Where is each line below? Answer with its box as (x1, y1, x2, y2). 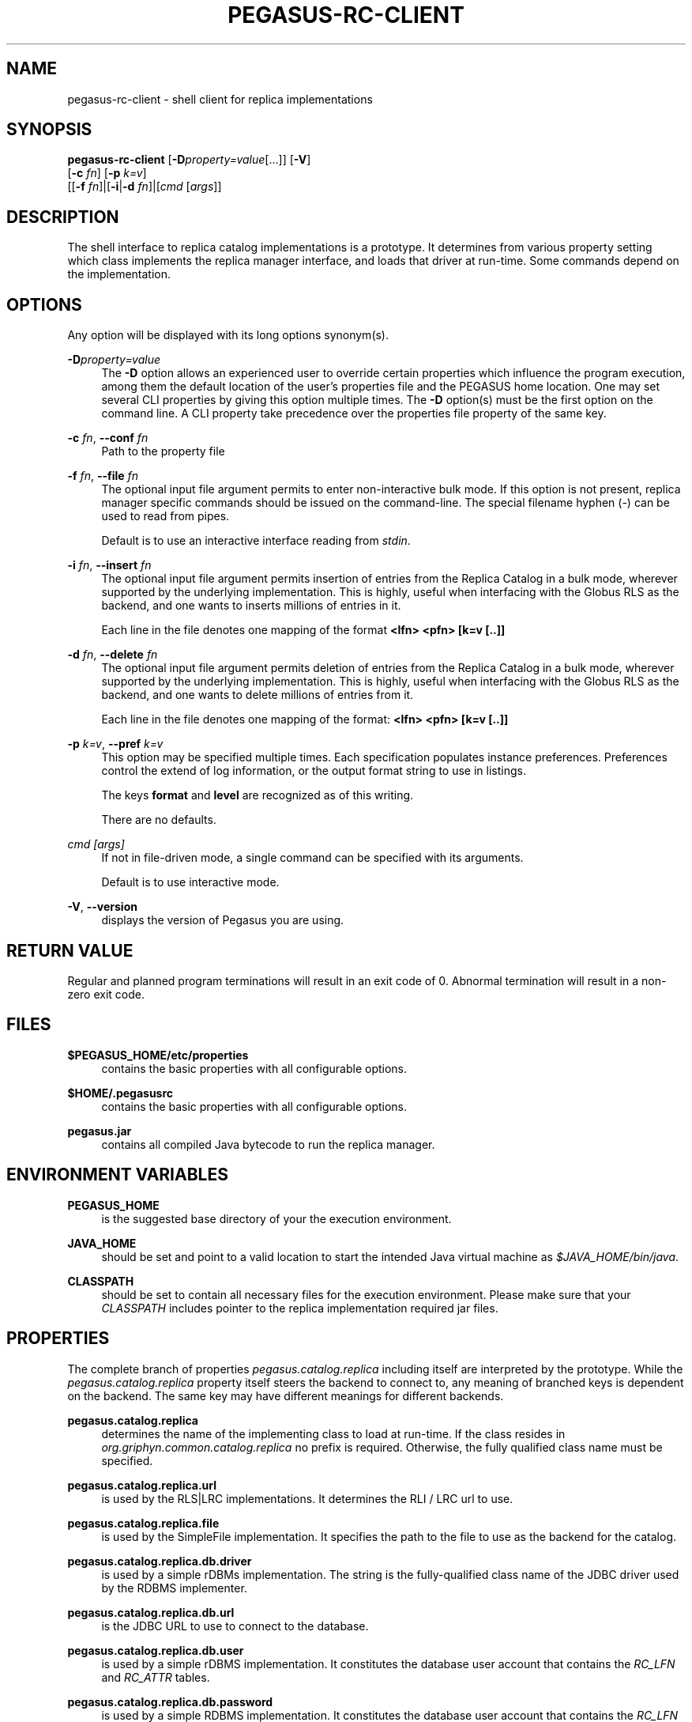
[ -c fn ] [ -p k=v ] (67, 166, 147, 180)
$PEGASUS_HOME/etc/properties (67, 1048, 249, 1062)
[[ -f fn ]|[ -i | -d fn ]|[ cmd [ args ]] (67, 179, 222, 194)
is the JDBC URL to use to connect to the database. (101, 1618, 369, 1633)
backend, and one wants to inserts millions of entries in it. (101, 599, 401, 613)
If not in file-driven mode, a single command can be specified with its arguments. (101, 851, 524, 865)
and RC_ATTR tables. (101, 1670, 210, 1684)
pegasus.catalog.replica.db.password (67, 1694, 273, 1709)
